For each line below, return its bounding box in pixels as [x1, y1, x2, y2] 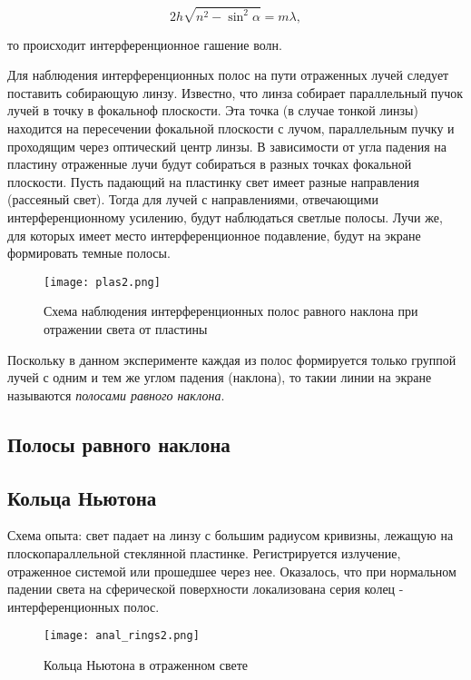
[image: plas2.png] [44, 275, 161, 289]
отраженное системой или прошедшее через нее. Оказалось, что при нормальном [7, 561, 456, 580]
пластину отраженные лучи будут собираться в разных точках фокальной [7, 154, 412, 173]
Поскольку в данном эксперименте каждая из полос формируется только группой [7, 350, 456, 369]
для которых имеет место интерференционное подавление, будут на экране [7, 225, 421, 244]
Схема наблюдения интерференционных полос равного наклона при [44, 301, 418, 320]
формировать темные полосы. [7, 243, 171, 262]
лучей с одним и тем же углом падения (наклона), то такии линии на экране [7, 368, 432, 387]
